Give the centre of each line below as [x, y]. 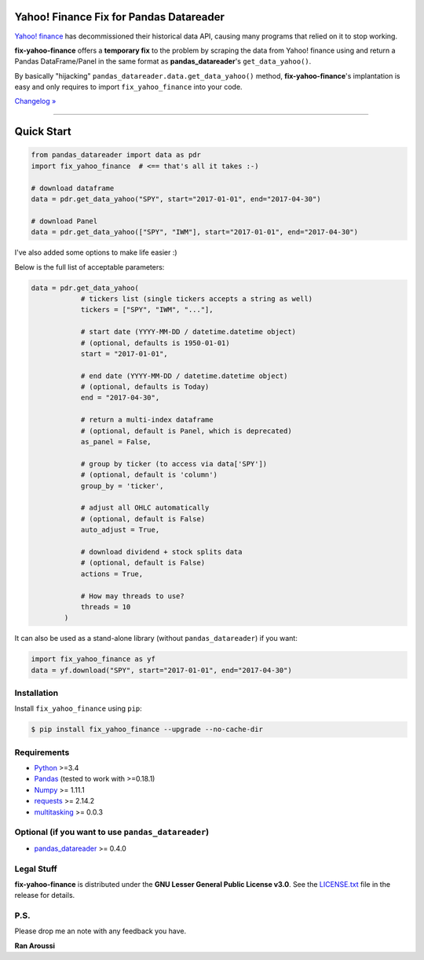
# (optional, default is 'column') [149, 475]
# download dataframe [73, 188]
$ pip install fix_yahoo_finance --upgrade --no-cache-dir [147, 730]
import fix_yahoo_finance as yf [93, 659]
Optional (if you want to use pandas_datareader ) [112, 832]
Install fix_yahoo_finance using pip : [79, 708]
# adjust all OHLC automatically [145, 508]
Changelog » [35, 101]
